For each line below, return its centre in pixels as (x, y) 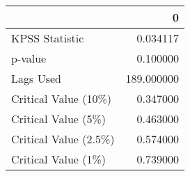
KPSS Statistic (48, 38)
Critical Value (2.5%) (63, 139)
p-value (29, 58)
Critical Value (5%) (59, 119)
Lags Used (36, 78)
